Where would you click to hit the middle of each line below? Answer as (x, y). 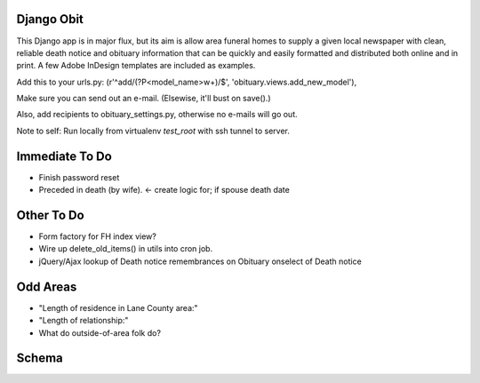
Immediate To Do (64, 156)
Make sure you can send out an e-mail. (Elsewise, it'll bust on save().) (144, 99)
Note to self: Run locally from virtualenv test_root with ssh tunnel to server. (153, 131)
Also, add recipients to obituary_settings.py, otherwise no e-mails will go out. (157, 115)
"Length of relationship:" (84, 321)
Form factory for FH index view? (98, 236)
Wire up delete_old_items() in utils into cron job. (126, 249)
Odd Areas (47, 287)
